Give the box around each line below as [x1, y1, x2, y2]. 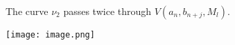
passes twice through [63, 4, 152, 18]
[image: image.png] [6, 30, 95, 40]
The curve [6, 4, 49, 18]
